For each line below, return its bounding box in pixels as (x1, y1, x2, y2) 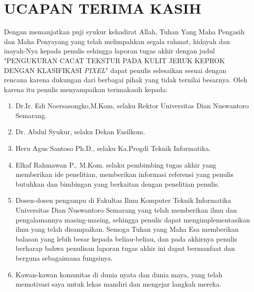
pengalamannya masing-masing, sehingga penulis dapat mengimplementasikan (15, 214, 250, 224)
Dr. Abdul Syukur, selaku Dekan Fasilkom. (15, 126, 145, 137)
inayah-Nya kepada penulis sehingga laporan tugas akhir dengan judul (4, 46, 215, 56)
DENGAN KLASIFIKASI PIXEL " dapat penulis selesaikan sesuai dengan (4, 65, 227, 75)
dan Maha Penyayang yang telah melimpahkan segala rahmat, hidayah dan (4, 36, 230, 46)
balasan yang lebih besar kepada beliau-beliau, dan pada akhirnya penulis (15, 233, 237, 243)
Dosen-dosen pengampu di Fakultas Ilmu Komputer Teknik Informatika (15, 195, 231, 205)
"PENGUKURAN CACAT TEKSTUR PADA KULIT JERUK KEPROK (4, 55, 225, 65)
